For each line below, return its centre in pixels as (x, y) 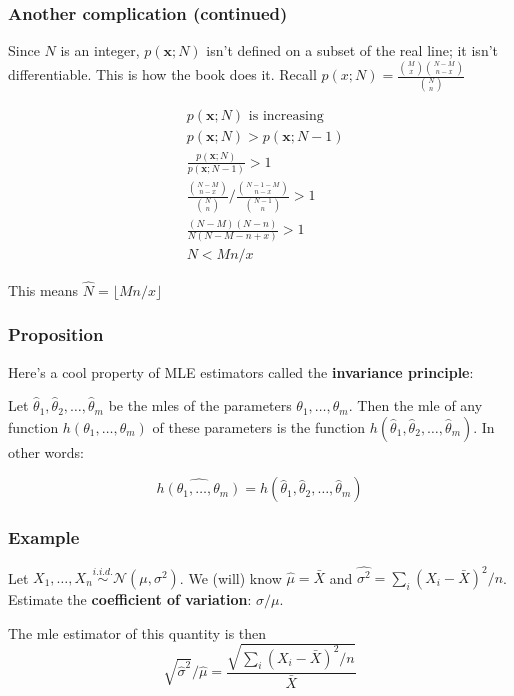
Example (44, 537)
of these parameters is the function (259, 426)
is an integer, (100, 50)
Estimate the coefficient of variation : (130, 599)
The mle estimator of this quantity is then (137, 632)
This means (43, 289)
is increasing (286, 116)
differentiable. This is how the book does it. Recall (162, 74)
